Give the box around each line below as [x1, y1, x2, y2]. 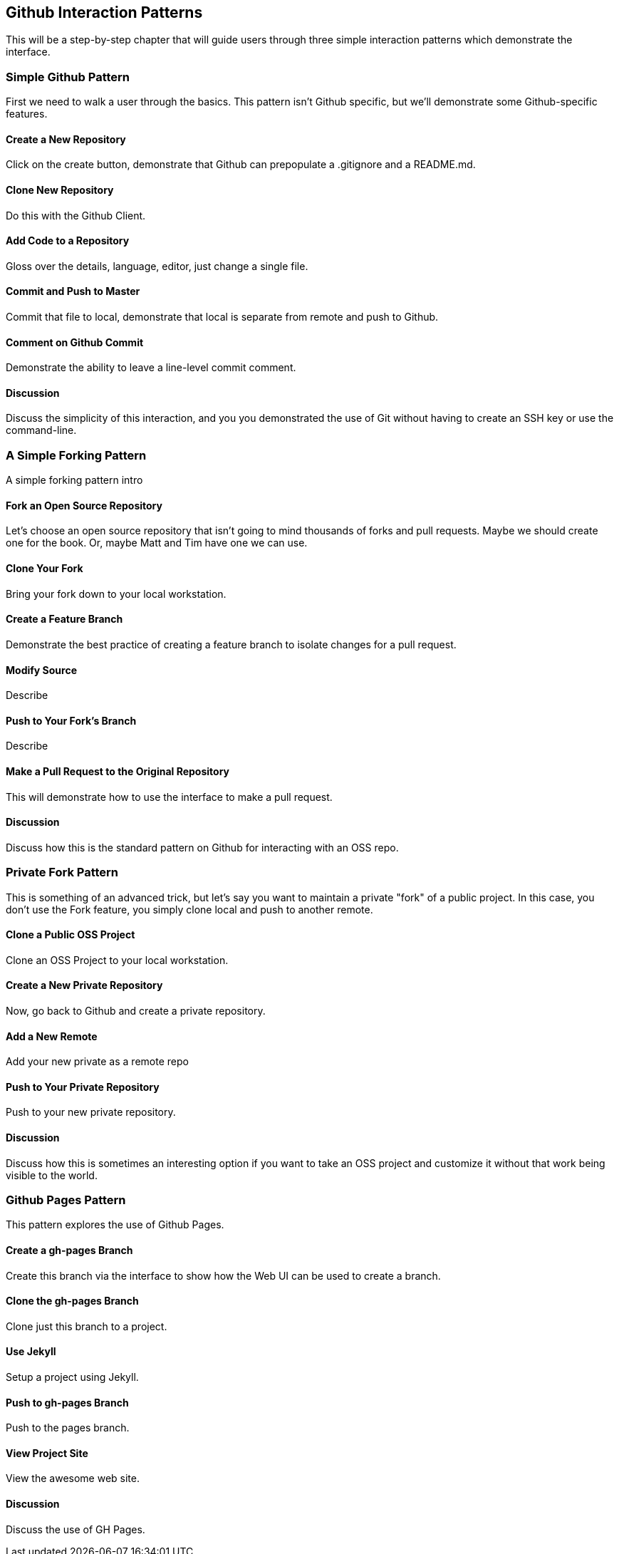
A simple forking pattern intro [6, 474, 143, 487]
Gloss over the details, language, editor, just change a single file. [6, 259, 308, 272]
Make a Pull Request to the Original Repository [6, 765, 229, 777]
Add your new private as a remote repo [6, 1055, 189, 1068]
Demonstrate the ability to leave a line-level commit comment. [6, 361, 296, 374]
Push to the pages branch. [6, 1421, 130, 1434]
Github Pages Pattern [6, 1192, 126, 1207]
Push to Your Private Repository [6, 1080, 160, 1093]
